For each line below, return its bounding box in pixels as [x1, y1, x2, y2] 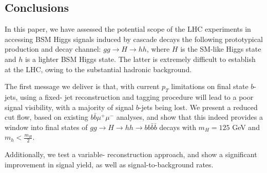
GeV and [232, 121, 260, 132]
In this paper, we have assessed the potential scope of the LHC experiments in [5, 24, 251, 34]
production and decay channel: [5, 44, 101, 54]
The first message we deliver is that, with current [5, 81, 160, 92]
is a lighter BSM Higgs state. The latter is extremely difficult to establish [25, 53, 256, 64]
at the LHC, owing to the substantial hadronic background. [5, 63, 192, 74]
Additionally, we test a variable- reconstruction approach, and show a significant [5, 149, 257, 160]
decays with [159, 121, 196, 132]
